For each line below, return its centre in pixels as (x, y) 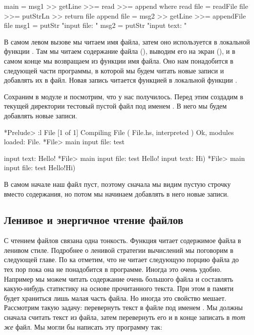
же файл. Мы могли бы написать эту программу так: (83, 326)
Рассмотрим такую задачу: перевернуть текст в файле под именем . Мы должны (123, 307)
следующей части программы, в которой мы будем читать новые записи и (114, 70)
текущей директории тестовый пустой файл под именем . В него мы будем (116, 106)
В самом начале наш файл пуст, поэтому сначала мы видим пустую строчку (117, 184)
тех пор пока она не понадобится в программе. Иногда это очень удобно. (113, 269)
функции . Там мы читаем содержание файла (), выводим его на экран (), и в (120, 51)
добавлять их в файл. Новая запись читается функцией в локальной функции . (121, 80)
